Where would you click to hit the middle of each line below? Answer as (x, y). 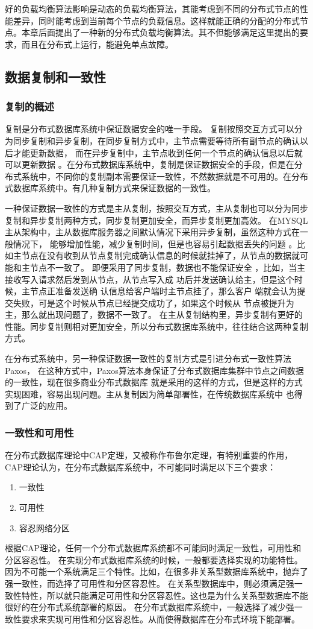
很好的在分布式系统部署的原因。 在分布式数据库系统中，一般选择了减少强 (150, 607)
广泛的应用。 (47, 406)
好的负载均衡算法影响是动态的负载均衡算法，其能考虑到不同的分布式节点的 (152, 8)
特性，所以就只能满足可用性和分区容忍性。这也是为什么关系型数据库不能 (165, 595)
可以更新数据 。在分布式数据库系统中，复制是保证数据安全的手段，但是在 (150, 164)
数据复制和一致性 (55, 76)
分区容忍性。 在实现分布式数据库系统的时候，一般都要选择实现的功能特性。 (154, 559)
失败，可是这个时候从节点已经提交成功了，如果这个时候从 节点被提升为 (153, 302)
